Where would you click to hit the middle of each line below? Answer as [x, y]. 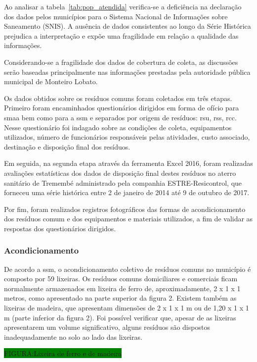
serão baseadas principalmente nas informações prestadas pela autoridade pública [127, 72]
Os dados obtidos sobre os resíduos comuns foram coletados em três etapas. [118, 98]
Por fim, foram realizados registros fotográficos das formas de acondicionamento [125, 209]
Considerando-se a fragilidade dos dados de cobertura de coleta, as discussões [121, 62]
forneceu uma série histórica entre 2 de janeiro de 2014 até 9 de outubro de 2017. [127, 192]
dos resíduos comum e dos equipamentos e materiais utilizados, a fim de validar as [128, 219]
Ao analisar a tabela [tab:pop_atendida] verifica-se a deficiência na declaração [123, 6]
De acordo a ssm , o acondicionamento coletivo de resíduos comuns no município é [128, 269]
